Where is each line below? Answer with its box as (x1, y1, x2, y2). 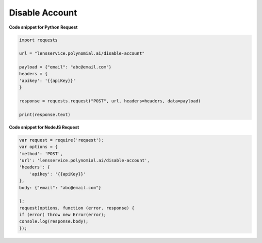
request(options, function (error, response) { (19, 205, 134, 211)
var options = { (19, 144, 58, 150)
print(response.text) (19, 112, 71, 117)
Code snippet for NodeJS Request (9, 124, 80, 130)
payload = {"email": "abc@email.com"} (19, 65, 112, 70)
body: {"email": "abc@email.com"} (19, 185, 101, 190)
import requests (19, 37, 58, 43)
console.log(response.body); (19, 219, 89, 224)
